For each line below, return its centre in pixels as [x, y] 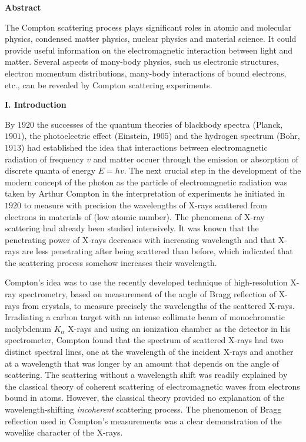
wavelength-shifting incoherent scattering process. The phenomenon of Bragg [143, 409]
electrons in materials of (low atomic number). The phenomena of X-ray [135, 216]
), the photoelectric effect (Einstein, [86, 136]
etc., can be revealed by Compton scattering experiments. [109, 84]
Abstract [23, 7]
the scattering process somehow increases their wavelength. [111, 262]
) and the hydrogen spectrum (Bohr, [234, 136]
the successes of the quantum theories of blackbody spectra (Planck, [160, 124]
